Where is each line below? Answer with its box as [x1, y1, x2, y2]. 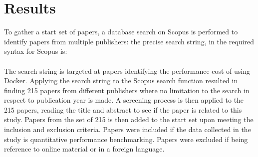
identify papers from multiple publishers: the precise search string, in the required [4, 36, 254, 46]
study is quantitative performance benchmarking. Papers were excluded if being [4, 134, 248, 144]
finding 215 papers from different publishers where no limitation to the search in [4, 85, 250, 95]
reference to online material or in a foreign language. [4, 144, 165, 154]
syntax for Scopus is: [4, 46, 67, 56]
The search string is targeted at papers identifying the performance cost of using [4, 65, 251, 76]
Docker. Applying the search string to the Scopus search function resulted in [4, 75, 238, 86]
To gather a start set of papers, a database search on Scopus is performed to [4, 26, 238, 37]
